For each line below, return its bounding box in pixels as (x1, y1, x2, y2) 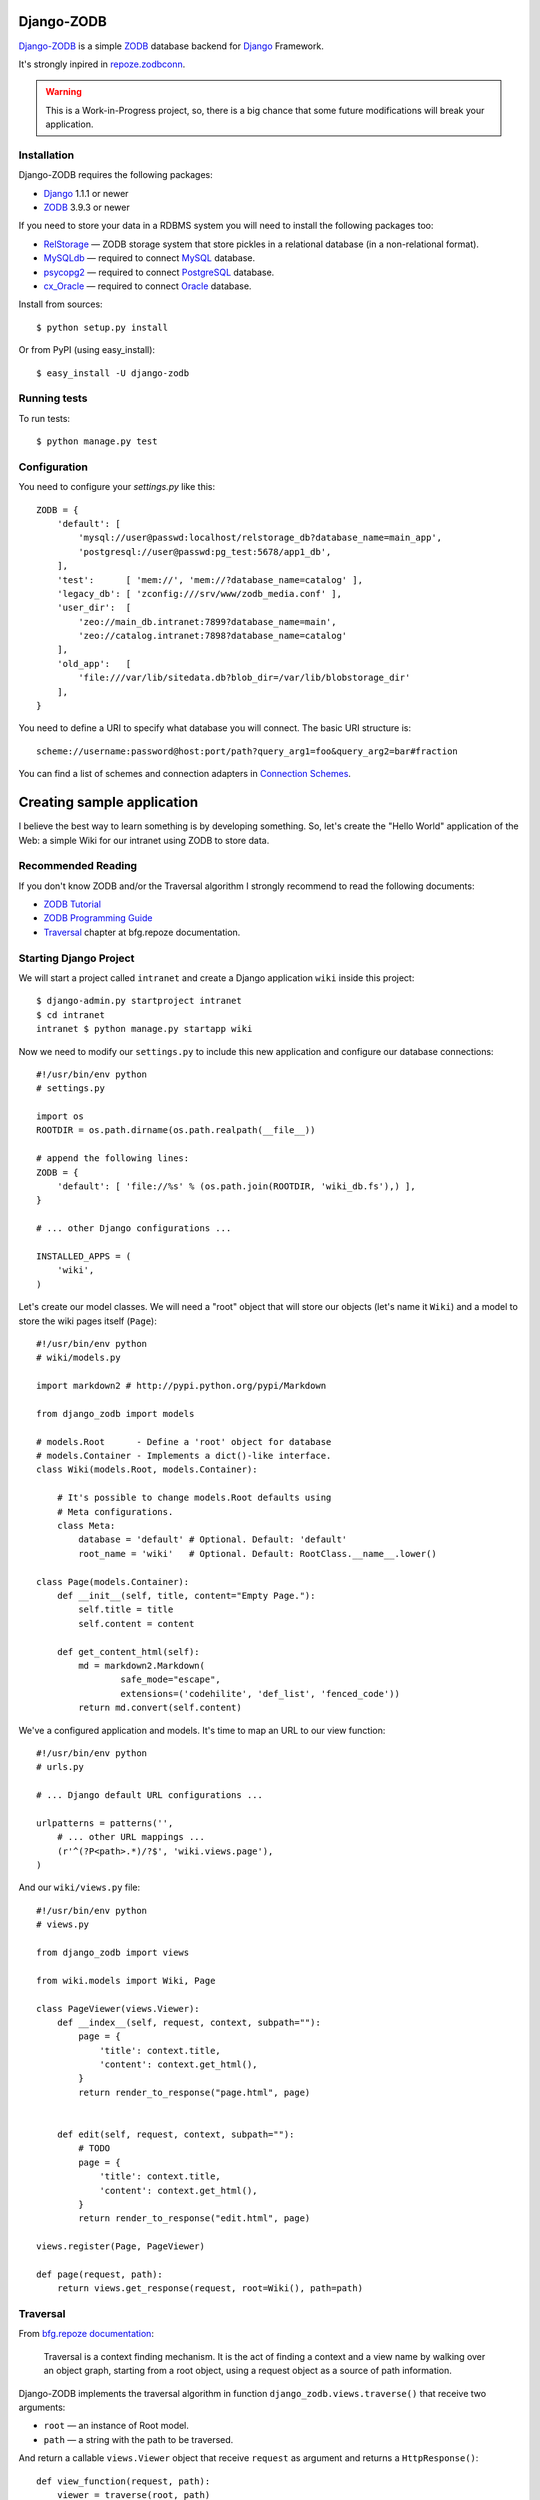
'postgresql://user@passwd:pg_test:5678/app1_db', (78, 546, 332, 557)
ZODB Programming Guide (43, 912, 153, 924)
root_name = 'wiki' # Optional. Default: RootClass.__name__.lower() (78, 1548, 437, 1559)
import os (36, 1111, 84, 1122)
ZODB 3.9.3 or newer (43, 201, 130, 213)
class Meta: (56, 1520, 116, 1532)
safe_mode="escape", (120, 1674, 222, 1685)
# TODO (78, 2143, 111, 2154)
